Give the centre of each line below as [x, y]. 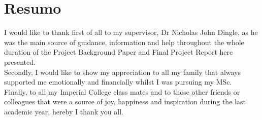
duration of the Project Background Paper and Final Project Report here [119, 52]
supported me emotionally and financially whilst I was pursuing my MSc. [118, 82]
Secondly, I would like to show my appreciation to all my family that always [123, 72]
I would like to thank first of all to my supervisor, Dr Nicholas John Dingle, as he [131, 32]
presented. [20, 62]
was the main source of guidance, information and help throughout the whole [124, 42]
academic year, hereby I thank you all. [64, 111]
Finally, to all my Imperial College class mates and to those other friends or [122, 91]
